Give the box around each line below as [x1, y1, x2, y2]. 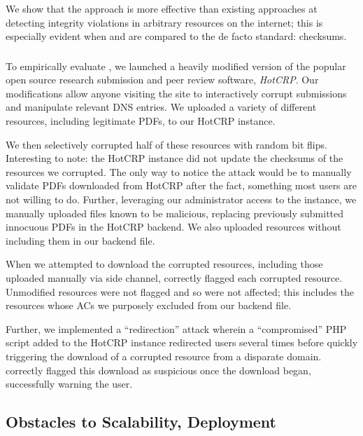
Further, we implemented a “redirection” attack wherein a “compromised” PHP [6, 321, 347, 336]
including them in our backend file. [6, 233, 155, 247]
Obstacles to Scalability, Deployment [6, 411, 277, 432]
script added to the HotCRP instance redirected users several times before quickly [6, 335, 358, 350]
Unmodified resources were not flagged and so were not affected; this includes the [6, 284, 354, 299]
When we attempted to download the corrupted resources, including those [6, 257, 323, 271]
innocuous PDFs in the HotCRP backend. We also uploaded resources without [6, 219, 341, 234]
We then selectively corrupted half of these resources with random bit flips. [6, 137, 327, 151]
